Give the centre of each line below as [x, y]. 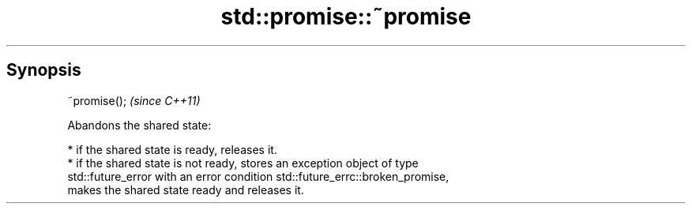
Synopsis [44, 70]
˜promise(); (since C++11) [134, 100]
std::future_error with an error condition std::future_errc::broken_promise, [258, 176]
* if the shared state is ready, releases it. [172, 149]
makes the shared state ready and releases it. [186, 189]
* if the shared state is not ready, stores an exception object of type [243, 163]
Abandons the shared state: [139, 125]
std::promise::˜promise [346, 17]
